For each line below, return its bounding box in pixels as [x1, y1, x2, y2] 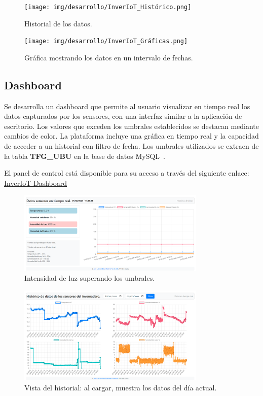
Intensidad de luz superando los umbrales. [24, 273, 155, 283]
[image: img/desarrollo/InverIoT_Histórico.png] [24, 4, 192, 11]
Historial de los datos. [24, 18, 92, 28]
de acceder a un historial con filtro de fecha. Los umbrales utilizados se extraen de [4, 141, 259, 151]
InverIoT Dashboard [4, 177, 67, 188]
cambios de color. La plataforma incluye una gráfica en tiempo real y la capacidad [4, 130, 259, 141]
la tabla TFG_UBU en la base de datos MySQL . [4, 150, 165, 161]
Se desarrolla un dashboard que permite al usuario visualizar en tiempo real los [4, 101, 250, 111]
